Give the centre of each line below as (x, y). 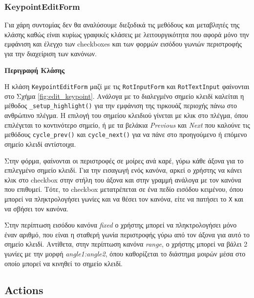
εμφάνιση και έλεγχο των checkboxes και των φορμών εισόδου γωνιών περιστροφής (123, 44)
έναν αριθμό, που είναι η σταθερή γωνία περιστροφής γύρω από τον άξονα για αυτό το (127, 234)
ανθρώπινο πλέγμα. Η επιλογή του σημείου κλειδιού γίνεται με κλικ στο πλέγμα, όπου (126, 115)
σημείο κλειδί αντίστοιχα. (40, 144)
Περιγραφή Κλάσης (35, 70)
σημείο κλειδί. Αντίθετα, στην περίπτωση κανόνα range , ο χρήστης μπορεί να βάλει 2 (126, 244)
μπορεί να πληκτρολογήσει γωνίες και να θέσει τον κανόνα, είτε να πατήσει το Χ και (124, 198)
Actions (24, 289)
